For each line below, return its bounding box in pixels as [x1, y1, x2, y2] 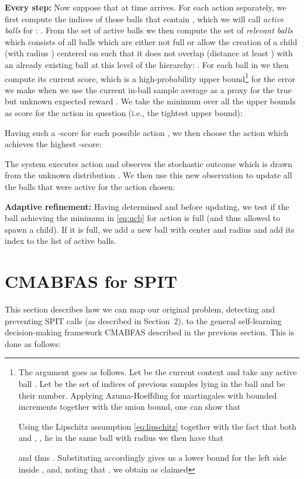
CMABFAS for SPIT [5, 269, 178, 293]
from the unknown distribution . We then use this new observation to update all [5, 169, 292, 181]
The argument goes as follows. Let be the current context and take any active [18, 366, 297, 378]
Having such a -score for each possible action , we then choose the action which [5, 126, 289, 138]
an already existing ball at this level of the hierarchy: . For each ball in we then [5, 58, 289, 70]
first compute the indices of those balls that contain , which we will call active [5, 12, 284, 25]
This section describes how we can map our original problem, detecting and [5, 303, 275, 315]
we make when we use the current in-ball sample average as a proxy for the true [5, 83, 292, 96]
